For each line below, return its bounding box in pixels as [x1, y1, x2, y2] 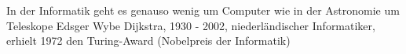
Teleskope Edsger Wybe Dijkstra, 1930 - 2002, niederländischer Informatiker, [6, 17, 375, 33]
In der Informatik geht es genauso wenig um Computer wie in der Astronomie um [6, 2, 400, 18]
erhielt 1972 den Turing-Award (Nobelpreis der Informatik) [6, 32, 291, 49]
